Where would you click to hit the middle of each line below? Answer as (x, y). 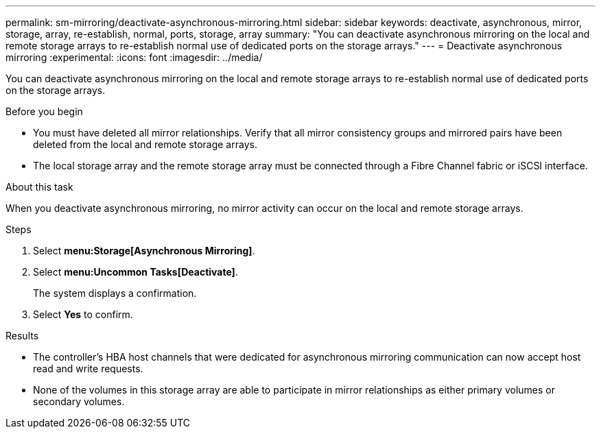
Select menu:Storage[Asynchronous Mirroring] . (144, 251)
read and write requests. (88, 369)
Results (22, 336)
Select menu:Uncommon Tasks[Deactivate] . (135, 272)
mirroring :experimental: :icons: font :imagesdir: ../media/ (134, 57)
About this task (39, 187)
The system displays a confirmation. (115, 293)
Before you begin (44, 111)
